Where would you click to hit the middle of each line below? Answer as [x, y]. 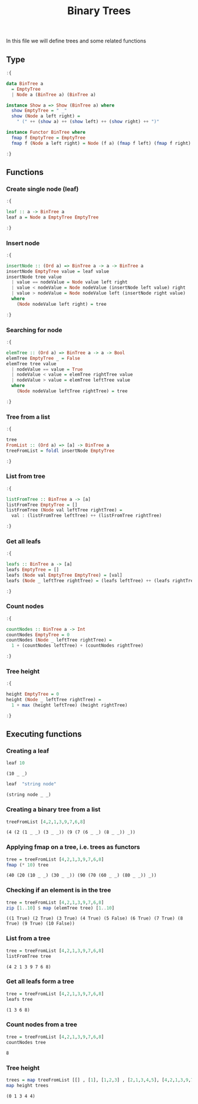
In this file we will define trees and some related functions [76, 41]
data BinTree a [25, 84]
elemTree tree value [32, 363]
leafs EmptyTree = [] [33, 570]
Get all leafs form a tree [40, 981]
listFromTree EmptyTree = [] [42, 505]
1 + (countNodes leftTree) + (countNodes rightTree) [77, 646]
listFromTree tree [29, 956]
